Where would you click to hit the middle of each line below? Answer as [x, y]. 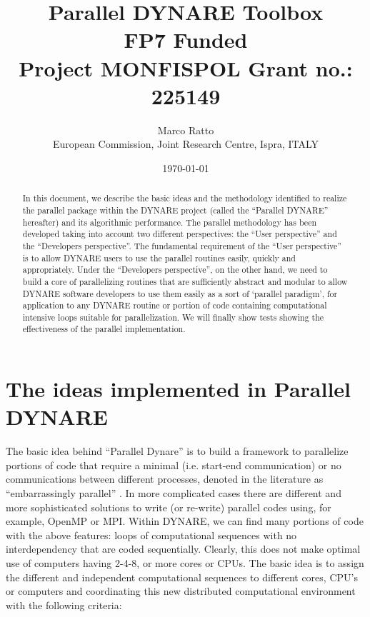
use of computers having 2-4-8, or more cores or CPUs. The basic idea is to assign [185, 563]
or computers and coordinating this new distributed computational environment [181, 591]
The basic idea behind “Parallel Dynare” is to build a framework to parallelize [177, 451]
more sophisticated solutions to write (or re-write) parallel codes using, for [169, 507]
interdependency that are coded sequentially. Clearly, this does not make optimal [183, 549]
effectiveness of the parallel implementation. [104, 329]
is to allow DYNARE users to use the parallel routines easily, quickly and [159, 257]
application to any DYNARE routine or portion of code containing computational [175, 305]
